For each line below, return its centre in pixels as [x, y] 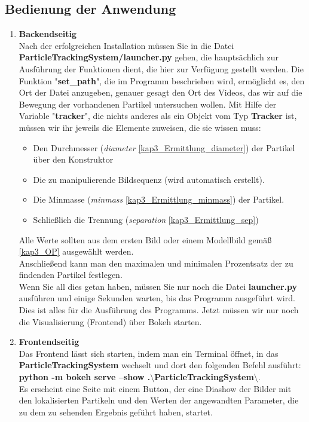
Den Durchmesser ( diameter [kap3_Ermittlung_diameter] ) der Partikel [164, 147]
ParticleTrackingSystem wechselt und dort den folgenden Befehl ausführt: [160, 365]
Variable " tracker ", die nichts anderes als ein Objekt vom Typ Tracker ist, [158, 116]
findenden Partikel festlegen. [71, 275]
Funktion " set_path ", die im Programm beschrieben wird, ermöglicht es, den [162, 80]
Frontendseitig [49, 342]
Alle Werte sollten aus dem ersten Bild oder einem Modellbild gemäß [145, 239]
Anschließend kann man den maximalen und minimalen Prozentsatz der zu [156, 263]
